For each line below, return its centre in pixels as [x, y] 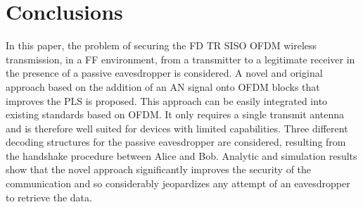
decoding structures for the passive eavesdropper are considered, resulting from [176, 142]
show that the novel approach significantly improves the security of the [159, 169]
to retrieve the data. [49, 197]
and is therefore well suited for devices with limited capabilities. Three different [177, 128]
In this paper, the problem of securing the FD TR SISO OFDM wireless [161, 45]
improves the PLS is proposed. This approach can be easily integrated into [167, 100]
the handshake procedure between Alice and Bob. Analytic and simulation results [181, 155]
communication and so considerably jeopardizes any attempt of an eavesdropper [178, 183]
